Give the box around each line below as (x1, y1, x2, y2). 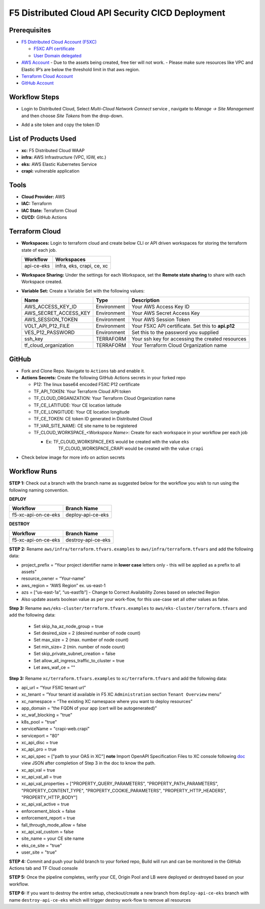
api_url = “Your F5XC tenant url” (21, 684, 86, 690)
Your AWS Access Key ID (132, 303, 190, 310)
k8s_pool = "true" (21, 719, 57, 725)
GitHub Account (21, 80, 54, 86)
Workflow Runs (9, 467, 57, 476)
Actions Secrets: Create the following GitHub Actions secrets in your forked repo (21, 375, 186, 381)
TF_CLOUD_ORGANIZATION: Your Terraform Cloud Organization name (33, 395, 176, 401)
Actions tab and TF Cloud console (9, 865, 78, 871)
